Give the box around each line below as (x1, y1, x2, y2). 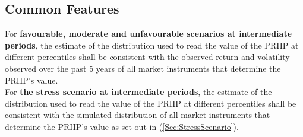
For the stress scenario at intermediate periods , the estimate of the (5, 85, 272, 98)
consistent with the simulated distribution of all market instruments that (5, 109, 270, 121)
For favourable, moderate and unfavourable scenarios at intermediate (5, 27, 292, 40)
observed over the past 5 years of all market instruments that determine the (5, 62, 281, 74)
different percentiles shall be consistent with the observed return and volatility (5, 50, 290, 63)
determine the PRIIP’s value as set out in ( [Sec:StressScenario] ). (5, 120, 239, 132)
